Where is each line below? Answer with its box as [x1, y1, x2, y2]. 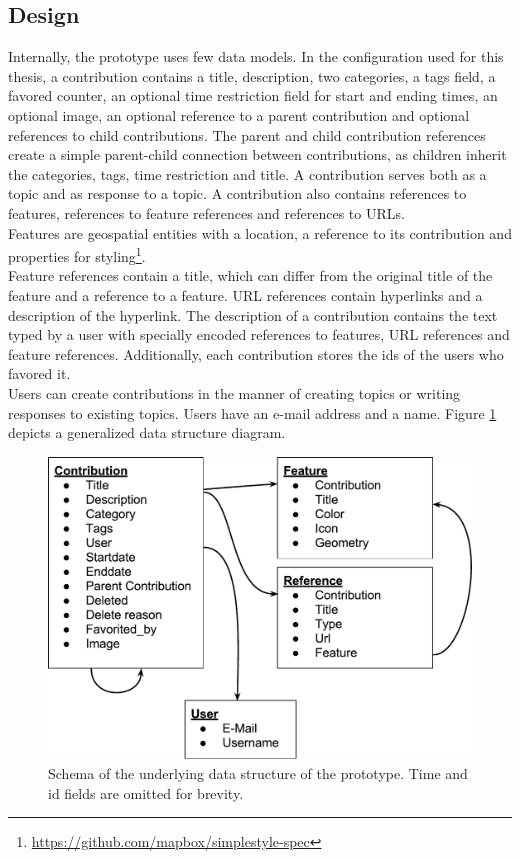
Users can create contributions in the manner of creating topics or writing [8, 382, 461, 403]
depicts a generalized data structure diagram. [8, 422, 286, 443]
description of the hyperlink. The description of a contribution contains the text [8, 304, 498, 325]
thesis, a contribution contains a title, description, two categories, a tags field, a [8, 65, 496, 86]
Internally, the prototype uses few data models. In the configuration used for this [8, 46, 504, 67]
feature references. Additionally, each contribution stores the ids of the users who [8, 343, 504, 364]
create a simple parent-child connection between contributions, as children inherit [8, 144, 507, 165]
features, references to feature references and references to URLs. [8, 202, 405, 223]
